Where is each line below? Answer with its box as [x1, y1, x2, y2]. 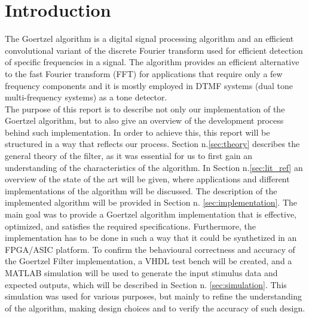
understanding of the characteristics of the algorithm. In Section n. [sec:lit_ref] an [5, 161, 303, 173]
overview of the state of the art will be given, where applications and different [5, 173, 290, 185]
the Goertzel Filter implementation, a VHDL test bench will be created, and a [5, 255, 292, 267]
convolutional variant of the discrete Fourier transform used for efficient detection [5, 44, 303, 56]
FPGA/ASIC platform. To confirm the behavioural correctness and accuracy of [5, 243, 295, 255]
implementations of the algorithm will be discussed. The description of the [5, 184, 277, 197]
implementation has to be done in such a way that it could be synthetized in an [5, 231, 297, 244]
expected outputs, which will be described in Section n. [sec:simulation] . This [5, 278, 287, 291]
